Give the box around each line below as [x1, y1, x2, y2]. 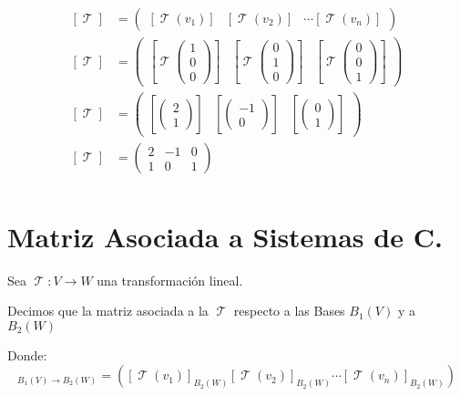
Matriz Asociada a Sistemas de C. [7, 217, 443, 255]
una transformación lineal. [97, 270, 243, 289]
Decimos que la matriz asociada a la [7, 301, 209, 320]
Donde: [7, 345, 47, 364]
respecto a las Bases [233, 301, 345, 320]
